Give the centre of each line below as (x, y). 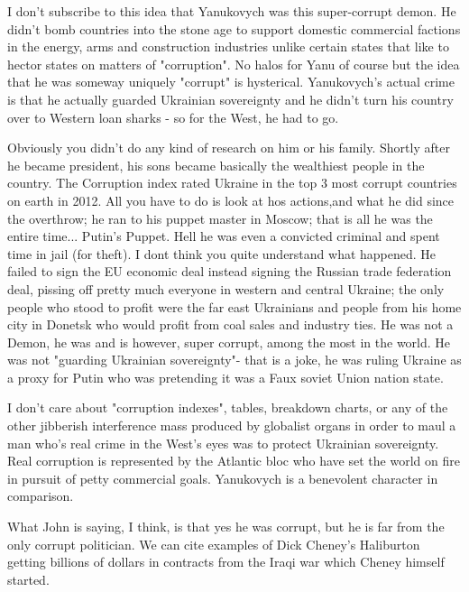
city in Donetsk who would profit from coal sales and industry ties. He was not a (230, 324)
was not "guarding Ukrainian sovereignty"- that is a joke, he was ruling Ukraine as (234, 360)
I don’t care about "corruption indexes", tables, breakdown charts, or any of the (228, 407)
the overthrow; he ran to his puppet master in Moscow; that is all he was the (220, 218)
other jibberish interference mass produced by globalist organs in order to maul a (232, 425)
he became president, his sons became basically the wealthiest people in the (216, 165)
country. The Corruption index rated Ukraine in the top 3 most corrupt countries (232, 183)
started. (28, 579)
